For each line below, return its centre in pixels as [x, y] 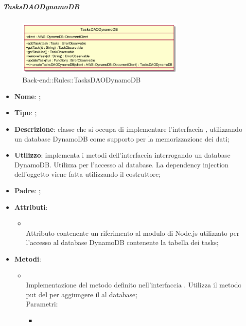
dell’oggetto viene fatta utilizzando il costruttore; [88, 174]
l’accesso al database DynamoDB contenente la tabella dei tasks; [122, 242]
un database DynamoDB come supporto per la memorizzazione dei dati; [122, 138]
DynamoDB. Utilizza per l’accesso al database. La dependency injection [121, 164]
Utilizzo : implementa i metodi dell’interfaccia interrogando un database [122, 155]
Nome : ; [27, 96]
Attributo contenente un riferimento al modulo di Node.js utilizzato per [133, 233]
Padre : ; [27, 190]
